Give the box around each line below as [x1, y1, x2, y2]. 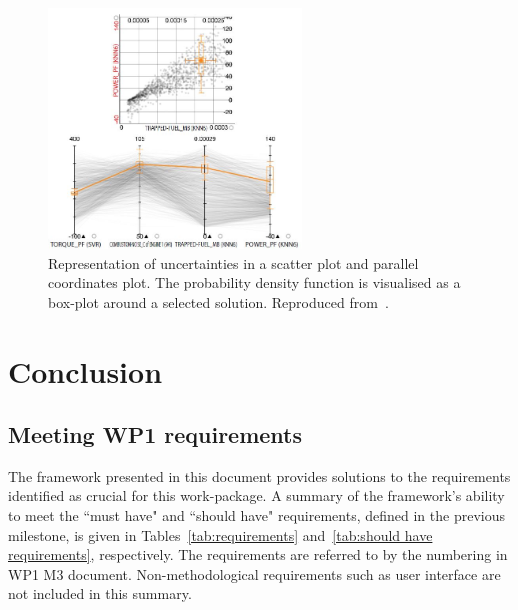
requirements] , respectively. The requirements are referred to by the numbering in [8, 544, 508, 565]
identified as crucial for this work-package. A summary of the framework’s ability [8, 485, 505, 506]
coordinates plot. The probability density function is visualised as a [48, 272, 461, 293]
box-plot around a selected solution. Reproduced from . [48, 291, 389, 312]
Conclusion [8, 350, 163, 391]
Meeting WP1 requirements [8, 419, 303, 450]
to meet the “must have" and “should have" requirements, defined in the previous [8, 505, 505, 526]
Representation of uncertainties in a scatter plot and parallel [48, 252, 419, 273]
